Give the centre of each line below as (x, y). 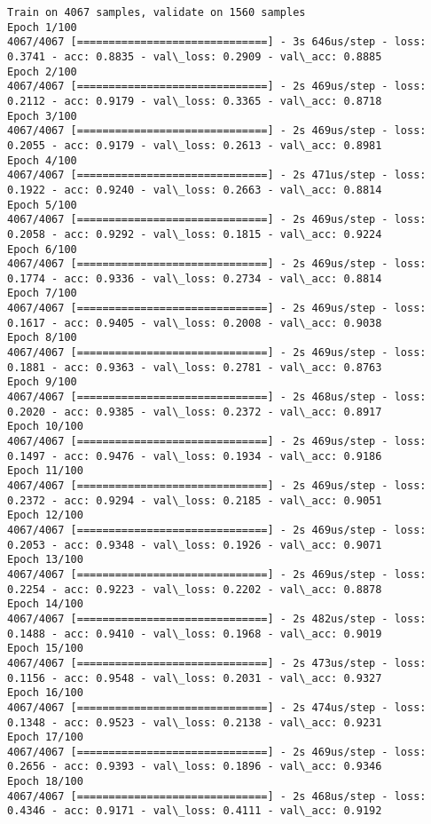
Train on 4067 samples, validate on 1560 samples (157, 12)
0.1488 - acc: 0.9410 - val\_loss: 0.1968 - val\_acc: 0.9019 (195, 634)
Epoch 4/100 (42, 160)
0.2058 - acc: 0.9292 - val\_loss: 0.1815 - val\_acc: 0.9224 (195, 234)
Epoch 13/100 (45, 560)
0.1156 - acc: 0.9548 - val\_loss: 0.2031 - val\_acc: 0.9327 (195, 678)
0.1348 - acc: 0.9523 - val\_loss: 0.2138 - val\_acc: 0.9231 (195, 722)
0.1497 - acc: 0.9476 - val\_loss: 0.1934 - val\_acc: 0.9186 (195, 456)
